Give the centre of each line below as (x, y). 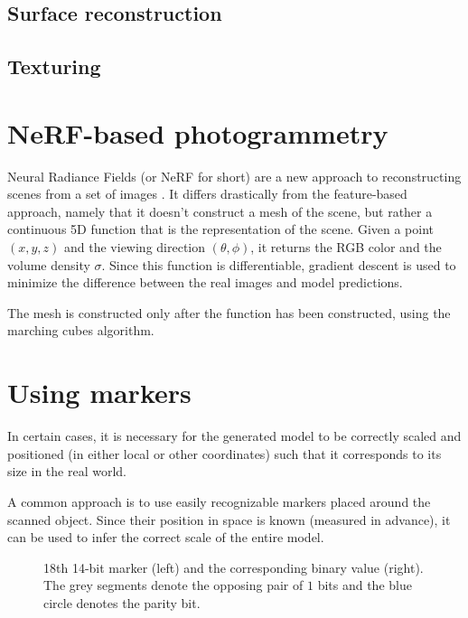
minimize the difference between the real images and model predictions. (205, 282)
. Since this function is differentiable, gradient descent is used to (279, 264)
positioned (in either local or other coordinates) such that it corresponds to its (225, 453)
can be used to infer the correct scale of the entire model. (166, 537)
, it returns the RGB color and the (346, 247)
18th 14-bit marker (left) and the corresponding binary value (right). (234, 567)
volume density (49, 264)
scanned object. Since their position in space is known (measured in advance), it (229, 519)
